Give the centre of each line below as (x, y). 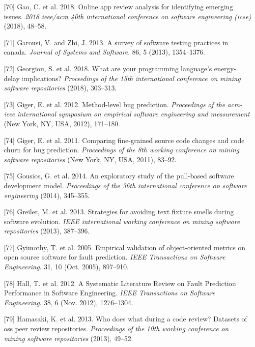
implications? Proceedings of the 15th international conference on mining (131, 78)
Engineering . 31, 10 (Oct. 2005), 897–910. (66, 267)
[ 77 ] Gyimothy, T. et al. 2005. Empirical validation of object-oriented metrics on (125, 247)
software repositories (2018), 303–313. (60, 88)
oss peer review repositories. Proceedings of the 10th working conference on (116, 329)
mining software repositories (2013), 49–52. (69, 338)
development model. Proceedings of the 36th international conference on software (126, 185)
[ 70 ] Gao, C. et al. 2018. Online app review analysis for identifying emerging (119, 6)
